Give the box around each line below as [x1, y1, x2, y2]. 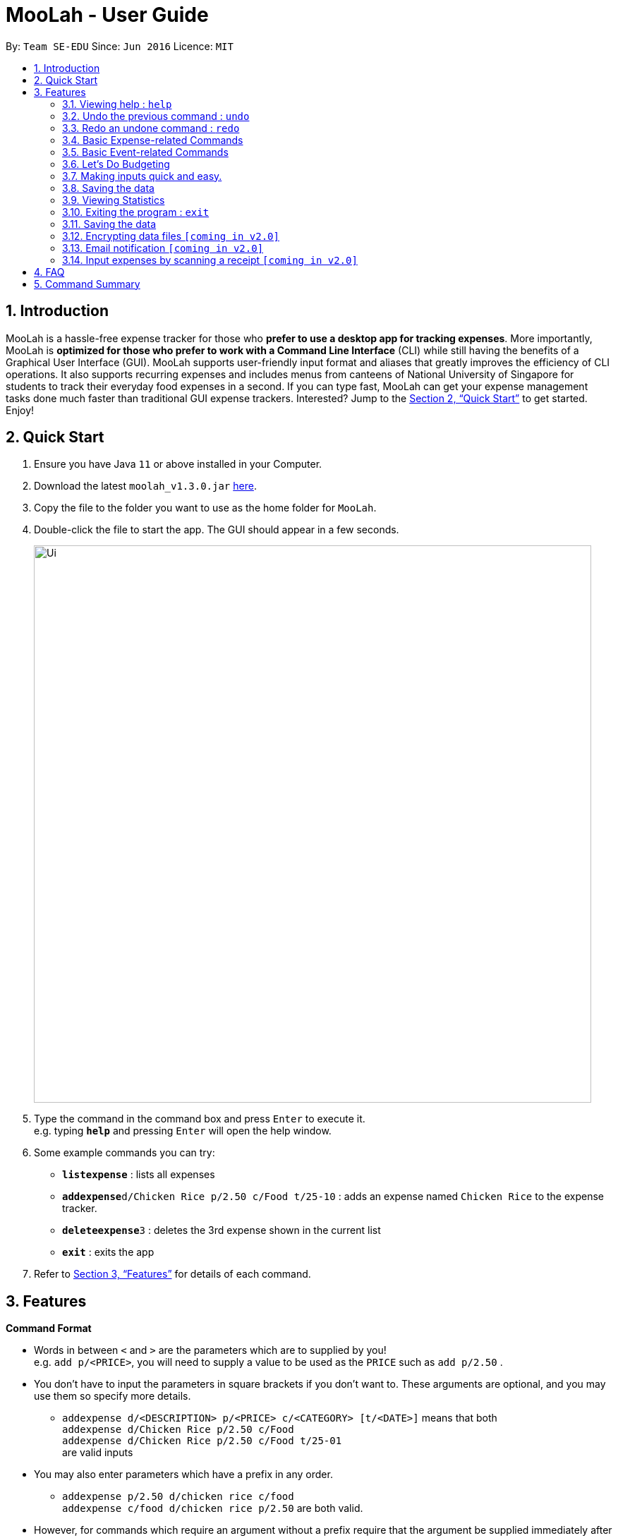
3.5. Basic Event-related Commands [62, 145, 229, 158]
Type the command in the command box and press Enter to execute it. [34, 1113, 365, 1125]
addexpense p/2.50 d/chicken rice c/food [62, 1491, 294, 1503]
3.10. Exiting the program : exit [62, 205, 210, 218]
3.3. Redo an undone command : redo [62, 121, 240, 134]
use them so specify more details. [34, 1390, 191, 1403]
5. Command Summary [34, 277, 140, 290]
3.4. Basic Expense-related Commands [62, 133, 243, 146]
